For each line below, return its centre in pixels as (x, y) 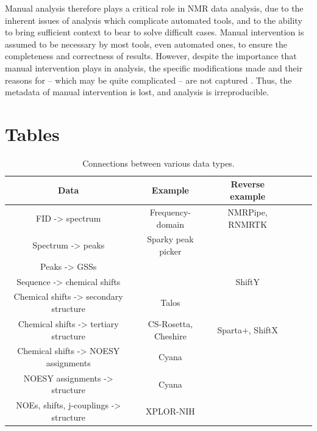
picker (170, 251)
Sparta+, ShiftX (248, 329)
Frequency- (170, 212)
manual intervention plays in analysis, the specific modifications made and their (154, 67)
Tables (32, 133)
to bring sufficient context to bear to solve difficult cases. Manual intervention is (155, 32)
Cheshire (170, 335)
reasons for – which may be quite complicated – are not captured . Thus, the (148, 80)
